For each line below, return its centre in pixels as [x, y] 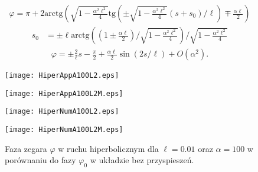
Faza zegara [26, 148]
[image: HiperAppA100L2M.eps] [64, 93]
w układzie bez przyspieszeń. [142, 160]
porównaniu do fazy [40, 160]
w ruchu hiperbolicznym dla [108, 148]
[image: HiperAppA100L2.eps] [62, 76]
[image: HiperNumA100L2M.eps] [64, 130]
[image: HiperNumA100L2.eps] [62, 112]
